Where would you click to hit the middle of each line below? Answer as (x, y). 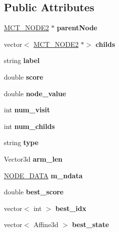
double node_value (35, 93)
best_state (90, 224)
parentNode (77, 28)
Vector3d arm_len (33, 158)
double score (24, 76)
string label (22, 60)
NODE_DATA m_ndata (43, 175)
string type (21, 142)
